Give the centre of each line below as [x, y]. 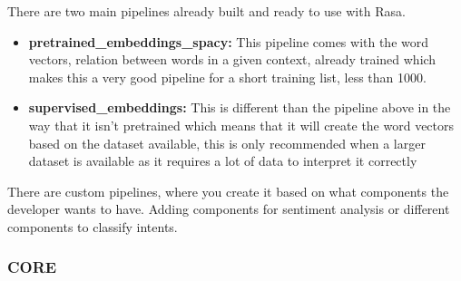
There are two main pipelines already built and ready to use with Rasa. [206, 11]
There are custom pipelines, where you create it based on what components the [228, 191]
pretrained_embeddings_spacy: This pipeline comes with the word [229, 41]
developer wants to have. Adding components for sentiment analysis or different [229, 209]
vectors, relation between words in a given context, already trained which [232, 59]
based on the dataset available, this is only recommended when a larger [227, 143]
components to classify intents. [93, 226]
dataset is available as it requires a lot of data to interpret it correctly [223, 161]
